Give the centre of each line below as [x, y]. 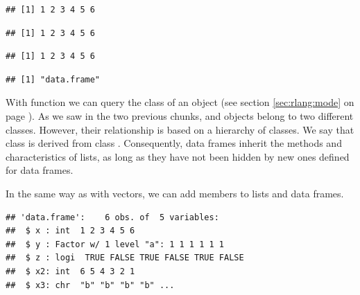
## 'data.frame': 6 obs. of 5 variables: [112, 217]
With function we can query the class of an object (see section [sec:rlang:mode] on [180, 102]
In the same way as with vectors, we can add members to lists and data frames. [175, 193]
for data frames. [40, 170]
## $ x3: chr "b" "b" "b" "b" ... [90, 285]
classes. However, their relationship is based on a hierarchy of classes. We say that [180, 129]
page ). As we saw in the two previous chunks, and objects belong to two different [180, 115]
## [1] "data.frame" [53, 79]
